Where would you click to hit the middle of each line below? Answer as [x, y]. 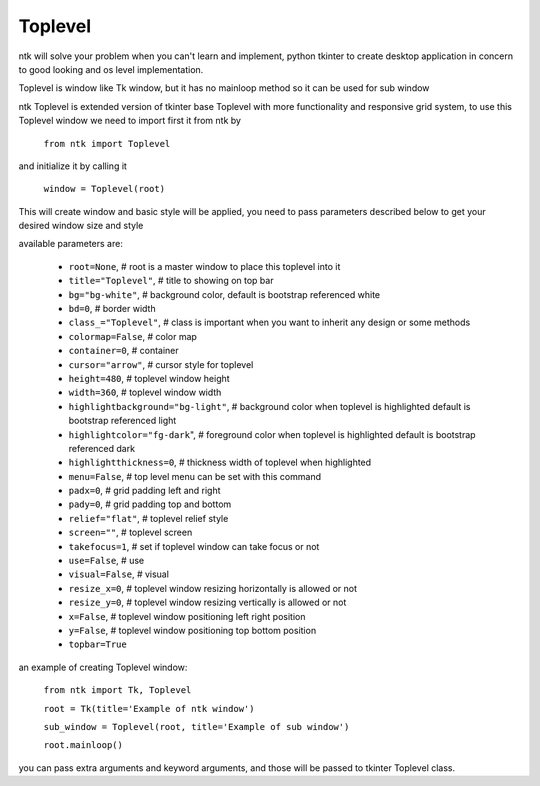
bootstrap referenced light [122, 421]
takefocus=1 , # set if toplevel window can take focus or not [194, 546]
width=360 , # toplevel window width [145, 392]
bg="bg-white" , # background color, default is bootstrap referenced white [224, 294]
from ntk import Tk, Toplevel [117, 690]
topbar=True [97, 644]
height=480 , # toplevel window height [149, 378]
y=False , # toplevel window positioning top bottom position [192, 630]
